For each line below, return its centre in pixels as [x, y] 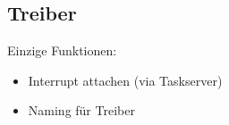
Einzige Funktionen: [62, 50]
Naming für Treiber [81, 110]
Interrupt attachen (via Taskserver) [125, 80]
